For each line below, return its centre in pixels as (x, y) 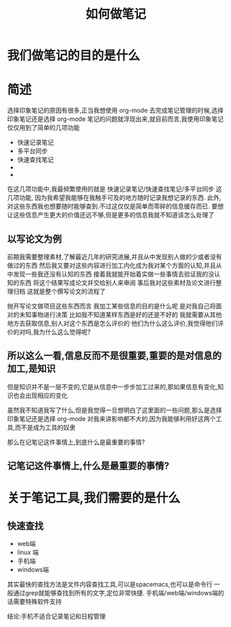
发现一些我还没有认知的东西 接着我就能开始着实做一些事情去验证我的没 (113, 274)
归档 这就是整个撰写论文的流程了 (59, 291)
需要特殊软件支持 (37, 601)
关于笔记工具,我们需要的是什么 (94, 498)
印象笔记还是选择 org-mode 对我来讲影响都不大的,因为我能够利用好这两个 (111, 418)
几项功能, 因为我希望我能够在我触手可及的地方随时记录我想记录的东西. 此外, (114, 198)
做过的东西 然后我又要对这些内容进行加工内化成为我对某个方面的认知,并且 (111, 265)
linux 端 (28, 552)
